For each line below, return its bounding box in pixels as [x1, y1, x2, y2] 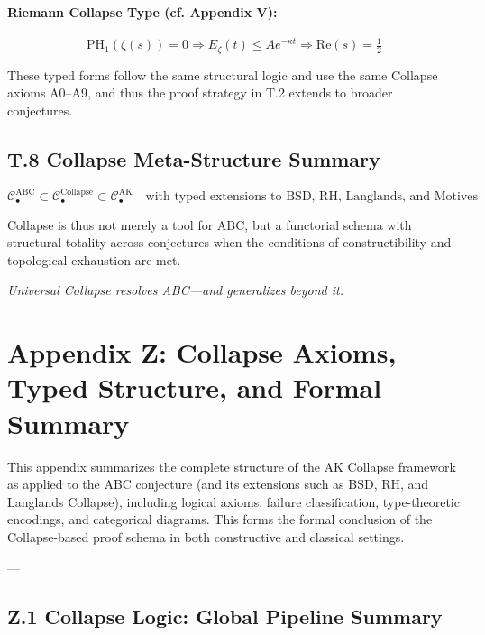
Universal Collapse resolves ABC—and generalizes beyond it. [7, 281, 343, 299]
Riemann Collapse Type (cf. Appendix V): [7, 2, 278, 21]
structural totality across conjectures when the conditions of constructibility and [7, 233, 452, 252]
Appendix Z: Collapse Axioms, [7, 334, 397, 371]
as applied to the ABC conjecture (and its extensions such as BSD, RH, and [7, 474, 429, 493]
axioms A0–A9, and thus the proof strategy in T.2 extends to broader [7, 83, 393, 102]
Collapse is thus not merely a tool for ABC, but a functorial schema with [7, 215, 412, 234]
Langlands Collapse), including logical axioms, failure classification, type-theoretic [7, 492, 460, 511]
